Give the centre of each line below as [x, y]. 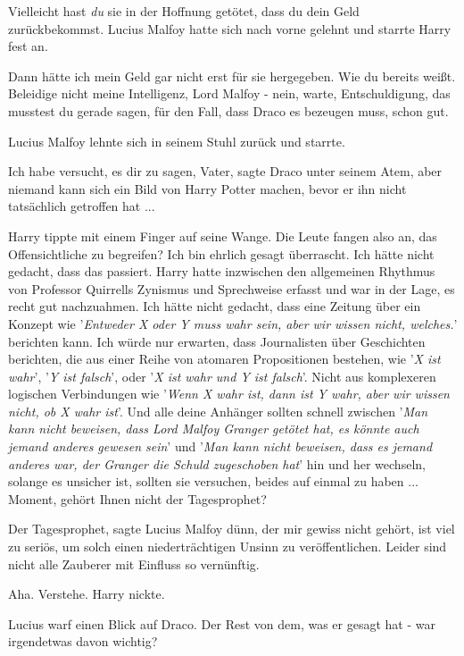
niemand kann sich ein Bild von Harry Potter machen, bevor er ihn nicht [207, 188]
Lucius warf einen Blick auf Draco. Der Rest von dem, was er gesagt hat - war [222, 623]
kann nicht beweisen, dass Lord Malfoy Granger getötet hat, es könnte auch [214, 429]
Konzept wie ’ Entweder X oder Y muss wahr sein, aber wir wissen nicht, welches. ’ [233, 323]
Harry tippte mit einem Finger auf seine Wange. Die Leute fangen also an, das [223, 235]
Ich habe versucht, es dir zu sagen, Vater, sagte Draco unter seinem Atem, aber [225, 171]
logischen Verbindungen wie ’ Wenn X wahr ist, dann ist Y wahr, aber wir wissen [229, 394]
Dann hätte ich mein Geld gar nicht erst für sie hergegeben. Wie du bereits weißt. [232, 76]
